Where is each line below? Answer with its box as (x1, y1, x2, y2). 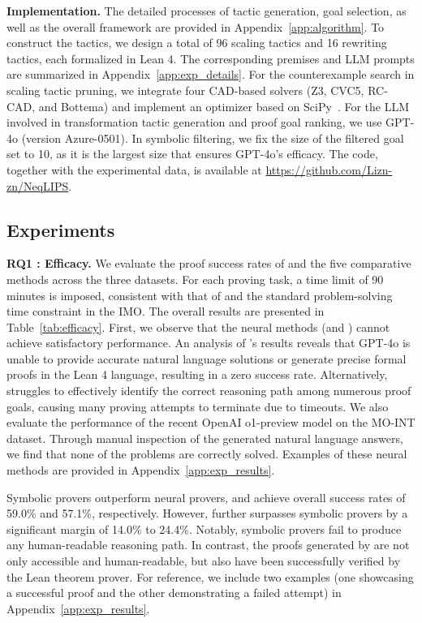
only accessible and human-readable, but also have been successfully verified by (6, 552, 401, 569)
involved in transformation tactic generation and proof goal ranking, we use (6, 114, 382, 131)
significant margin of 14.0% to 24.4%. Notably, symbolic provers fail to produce (6, 520, 402, 537)
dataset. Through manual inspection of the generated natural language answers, (6, 429, 403, 446)
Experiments (6, 217, 115, 242)
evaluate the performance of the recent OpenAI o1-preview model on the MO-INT (6, 414, 416, 431)
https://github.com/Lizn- (265, 161, 393, 178)
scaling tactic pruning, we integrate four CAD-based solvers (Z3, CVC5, (6, 81, 364, 98)
